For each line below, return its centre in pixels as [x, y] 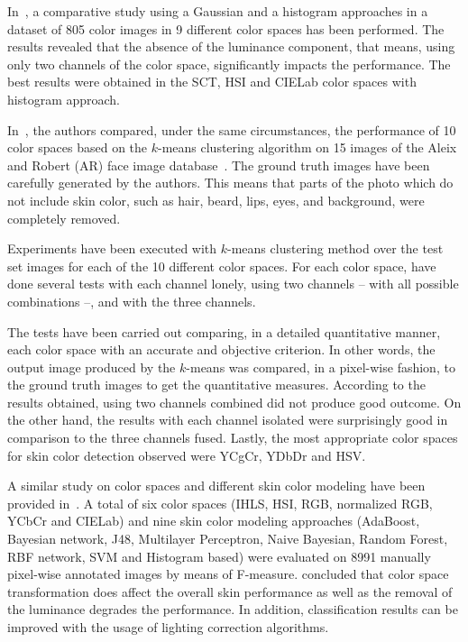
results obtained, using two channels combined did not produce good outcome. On [234, 402]
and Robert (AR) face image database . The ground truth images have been [219, 165]
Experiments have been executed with [112, 248]
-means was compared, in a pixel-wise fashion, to [321, 367]
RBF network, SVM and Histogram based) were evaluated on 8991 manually [219, 556]
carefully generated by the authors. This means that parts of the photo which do [230, 183]
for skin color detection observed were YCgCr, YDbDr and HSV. [187, 455]
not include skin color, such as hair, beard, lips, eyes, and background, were [216, 200]
